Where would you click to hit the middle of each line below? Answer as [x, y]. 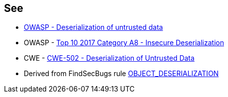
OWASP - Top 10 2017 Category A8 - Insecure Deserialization [124, 43]
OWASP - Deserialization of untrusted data [93, 27]
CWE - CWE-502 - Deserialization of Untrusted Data [109, 58]
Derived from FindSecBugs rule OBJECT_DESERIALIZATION [121, 74]
